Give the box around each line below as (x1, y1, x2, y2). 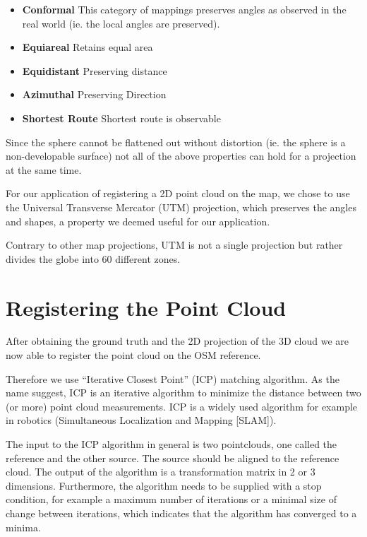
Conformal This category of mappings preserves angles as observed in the (22, 2, 347, 16)
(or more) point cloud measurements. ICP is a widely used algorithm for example (6, 399, 358, 413)
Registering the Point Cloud (6, 293, 287, 321)
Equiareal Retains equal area (22, 40, 153, 54)
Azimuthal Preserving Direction (22, 87, 167, 102)
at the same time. (6, 162, 82, 177)
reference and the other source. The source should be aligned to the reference (6, 450, 339, 465)
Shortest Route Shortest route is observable (22, 110, 221, 125)
